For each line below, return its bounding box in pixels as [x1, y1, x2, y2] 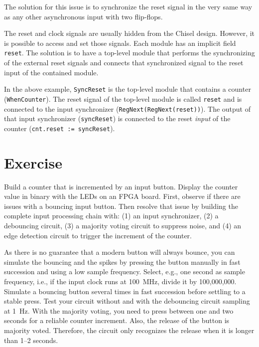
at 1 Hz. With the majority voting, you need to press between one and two [4, 305, 234, 316]
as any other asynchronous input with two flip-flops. [4, 11, 163, 21]
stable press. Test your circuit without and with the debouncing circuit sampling [4, 296, 250, 306]
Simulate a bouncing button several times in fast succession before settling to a [4, 286, 246, 296]
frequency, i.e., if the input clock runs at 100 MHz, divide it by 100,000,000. [4, 276, 237, 286]
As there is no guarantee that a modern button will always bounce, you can [4, 247, 235, 257]
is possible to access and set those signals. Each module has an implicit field [4, 37, 236, 48]
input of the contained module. [4, 67, 99, 77]
